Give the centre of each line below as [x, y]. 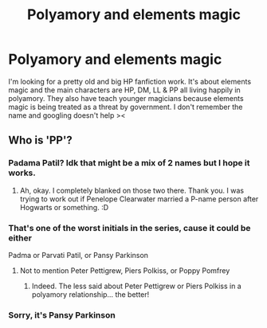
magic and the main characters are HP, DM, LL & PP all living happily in [124, 90]
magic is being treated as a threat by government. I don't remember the [126, 107]
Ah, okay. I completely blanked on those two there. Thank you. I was [132, 190]
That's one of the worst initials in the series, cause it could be [130, 228]
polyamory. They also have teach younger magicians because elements [126, 98]
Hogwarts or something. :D [64, 207]
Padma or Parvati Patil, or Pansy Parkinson [79, 255]
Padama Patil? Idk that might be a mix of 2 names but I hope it [129, 163]
